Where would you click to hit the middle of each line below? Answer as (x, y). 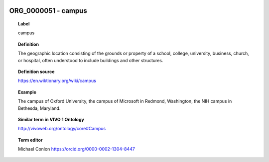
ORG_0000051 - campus (48, 11)
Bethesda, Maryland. (39, 108)
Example (27, 92)
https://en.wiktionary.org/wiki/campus (57, 81)
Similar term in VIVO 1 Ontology (51, 119)
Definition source (36, 72)
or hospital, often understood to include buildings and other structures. (91, 60)
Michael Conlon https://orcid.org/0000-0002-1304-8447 (77, 149)
